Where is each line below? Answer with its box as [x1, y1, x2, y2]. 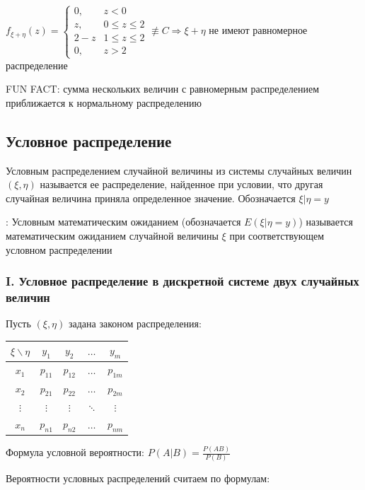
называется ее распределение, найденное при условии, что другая [40, 177, 323, 192]
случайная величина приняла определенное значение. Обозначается [6, 190, 296, 205]
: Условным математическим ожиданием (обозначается [6, 214, 241, 229]
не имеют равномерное [209, 23, 308, 37]
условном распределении [6, 242, 112, 257]
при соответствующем [229, 228, 324, 243]
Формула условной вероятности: [6, 445, 145, 459]
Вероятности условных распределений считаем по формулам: [6, 471, 270, 486]
